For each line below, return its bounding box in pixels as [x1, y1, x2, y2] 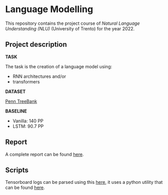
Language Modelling [5, 4, 94, 15]
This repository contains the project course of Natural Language [5, 20, 140, 26]
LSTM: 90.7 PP [12, 123, 44, 129]
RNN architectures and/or [12, 73, 66, 79]
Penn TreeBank [5, 98, 37, 104]
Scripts [5, 166, 29, 174]
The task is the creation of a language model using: [5, 63, 112, 69]
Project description [5, 40, 67, 49]
